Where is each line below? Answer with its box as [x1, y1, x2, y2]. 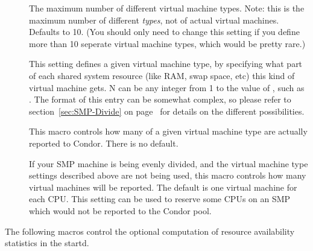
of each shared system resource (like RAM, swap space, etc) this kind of [29, 69, 295, 81]
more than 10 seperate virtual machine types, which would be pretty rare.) [29, 37, 306, 49]
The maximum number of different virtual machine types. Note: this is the [29, 2, 305, 14]
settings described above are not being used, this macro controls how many [29, 169, 306, 182]
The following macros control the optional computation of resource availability [5, 224, 295, 237]
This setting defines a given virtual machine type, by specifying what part [29, 57, 303, 70]
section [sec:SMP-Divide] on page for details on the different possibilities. [29, 104, 305, 117]
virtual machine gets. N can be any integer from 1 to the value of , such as [29, 81, 305, 94]
